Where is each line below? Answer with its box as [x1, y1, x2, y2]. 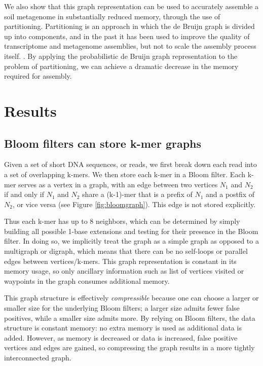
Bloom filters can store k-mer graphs [4, 135, 202, 151]
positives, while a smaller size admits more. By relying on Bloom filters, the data [4, 312, 255, 323]
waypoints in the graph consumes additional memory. [4, 275, 170, 286]
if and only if [4, 189, 44, 199]
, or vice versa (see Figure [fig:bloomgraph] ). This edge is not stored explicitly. [12, 198, 256, 209]
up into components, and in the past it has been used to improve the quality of [4, 30, 250, 41]
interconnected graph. [4, 352, 71, 363]
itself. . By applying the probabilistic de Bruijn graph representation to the [4, 50, 238, 61]
